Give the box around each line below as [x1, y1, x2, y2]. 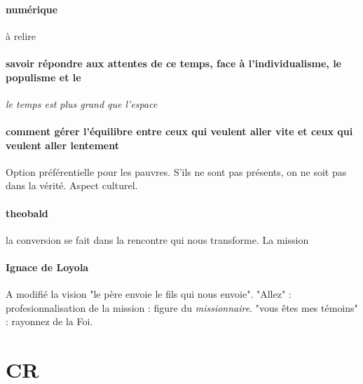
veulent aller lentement [6, 137, 119, 152]
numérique [6, 1, 58, 16]
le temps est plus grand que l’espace [6, 96, 158, 111]
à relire [6, 28, 36, 43]
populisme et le [6, 69, 81, 84]
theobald [6, 205, 48, 220]
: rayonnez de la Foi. [6, 314, 93, 329]
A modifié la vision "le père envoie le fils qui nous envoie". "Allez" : [6, 287, 292, 301]
